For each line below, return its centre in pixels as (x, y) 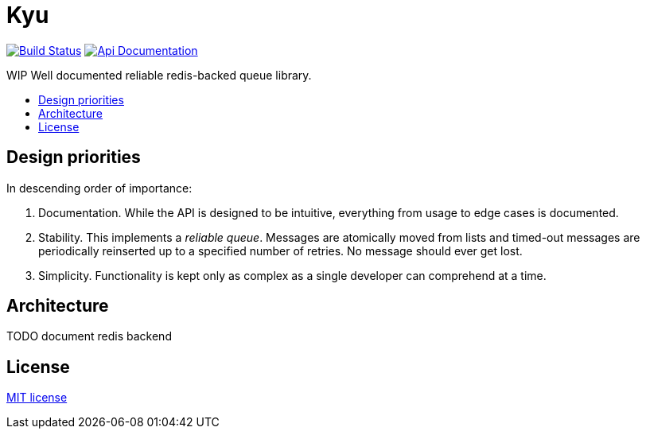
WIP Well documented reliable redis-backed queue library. (159, 75)
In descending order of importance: (99, 188)
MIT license (37, 398)
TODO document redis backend (89, 336)
